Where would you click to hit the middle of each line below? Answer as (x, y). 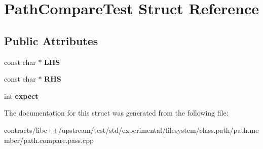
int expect (21, 96)
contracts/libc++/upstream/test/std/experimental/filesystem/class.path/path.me (131, 129)
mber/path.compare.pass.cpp (49, 140)
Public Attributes (51, 40)
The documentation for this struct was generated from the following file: (116, 113)
